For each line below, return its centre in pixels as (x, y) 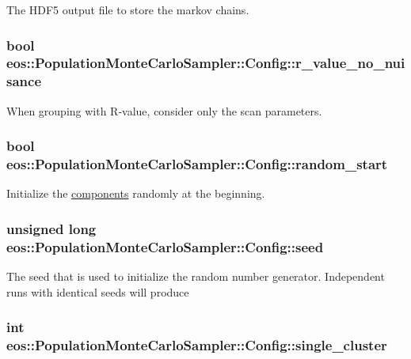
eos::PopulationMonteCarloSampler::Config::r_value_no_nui (206, 63)
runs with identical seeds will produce (98, 291)
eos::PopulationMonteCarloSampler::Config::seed (165, 246)
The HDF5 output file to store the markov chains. (128, 9)
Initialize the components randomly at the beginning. (136, 193)
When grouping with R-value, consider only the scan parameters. (164, 110)
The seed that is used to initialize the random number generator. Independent (196, 276)
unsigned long (51, 228)
